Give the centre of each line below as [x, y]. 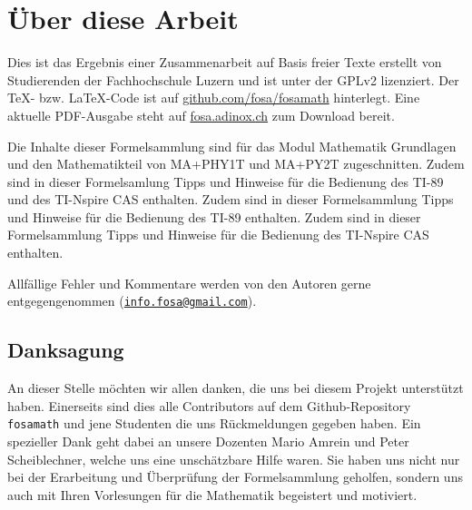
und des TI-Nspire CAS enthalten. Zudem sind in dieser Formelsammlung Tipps [231, 199]
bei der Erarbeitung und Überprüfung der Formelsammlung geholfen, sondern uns [235, 477]
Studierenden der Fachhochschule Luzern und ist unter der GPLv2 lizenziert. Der [233, 79]
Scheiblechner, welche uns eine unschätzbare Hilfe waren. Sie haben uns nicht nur [234, 459]
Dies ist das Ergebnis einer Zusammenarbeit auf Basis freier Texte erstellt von [225, 62]
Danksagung [66, 350]
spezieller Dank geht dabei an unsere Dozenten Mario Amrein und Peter [208, 441]
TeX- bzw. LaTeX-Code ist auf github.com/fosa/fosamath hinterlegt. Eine [214, 98]
